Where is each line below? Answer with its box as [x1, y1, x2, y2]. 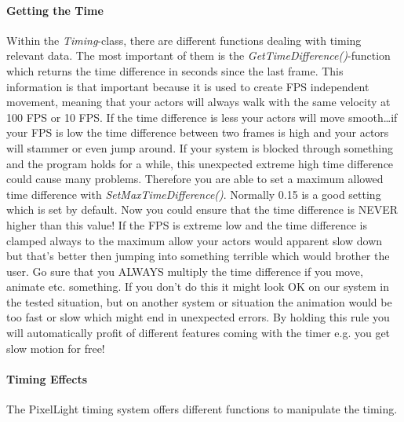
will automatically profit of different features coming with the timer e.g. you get [6, 325, 391, 341]
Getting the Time [6, 2, 104, 18]
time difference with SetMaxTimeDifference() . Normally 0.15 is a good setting [6, 185, 381, 202]
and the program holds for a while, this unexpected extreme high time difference [6, 155, 394, 171]
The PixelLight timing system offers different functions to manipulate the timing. [6, 401, 398, 417]
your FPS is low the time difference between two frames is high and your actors [6, 124, 389, 141]
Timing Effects [6, 370, 88, 387]
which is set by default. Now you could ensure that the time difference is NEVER [6, 201, 399, 218]
